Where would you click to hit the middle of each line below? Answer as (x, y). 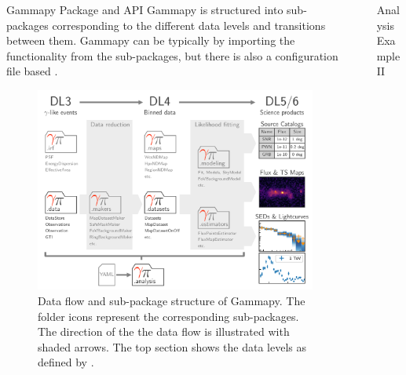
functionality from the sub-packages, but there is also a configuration (172, 55)
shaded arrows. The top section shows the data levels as (172, 346)
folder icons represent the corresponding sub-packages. (168, 316)
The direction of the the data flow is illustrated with (164, 331)
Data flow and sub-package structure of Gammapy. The (172, 300)
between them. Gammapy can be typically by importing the (151, 40)
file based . (32, 71)
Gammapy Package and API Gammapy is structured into (145, 9)
